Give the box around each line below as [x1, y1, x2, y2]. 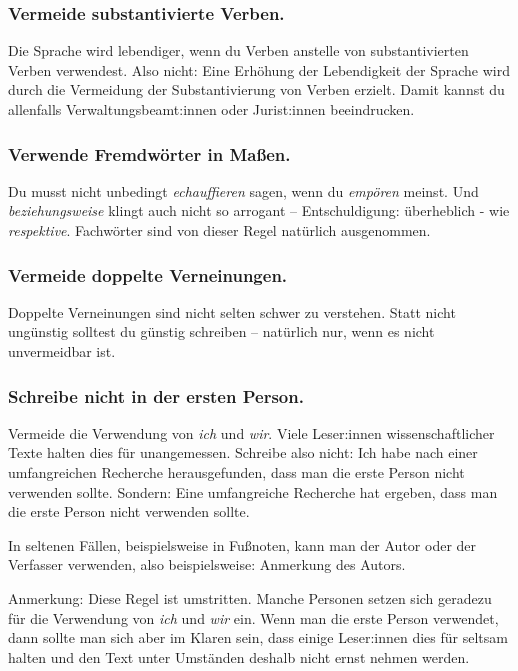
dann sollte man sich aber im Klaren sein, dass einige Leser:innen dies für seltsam [8, 627, 508, 648]
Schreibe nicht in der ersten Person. [8, 383, 304, 408]
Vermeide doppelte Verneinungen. [8, 262, 288, 287]
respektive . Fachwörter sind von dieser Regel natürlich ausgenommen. [8, 220, 431, 240]
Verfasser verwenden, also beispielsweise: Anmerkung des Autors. [8, 554, 406, 575]
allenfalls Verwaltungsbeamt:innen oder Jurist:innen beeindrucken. [8, 99, 415, 119]
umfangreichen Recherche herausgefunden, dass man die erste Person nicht [8, 462, 465, 482]
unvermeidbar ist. [8, 341, 116, 361]
